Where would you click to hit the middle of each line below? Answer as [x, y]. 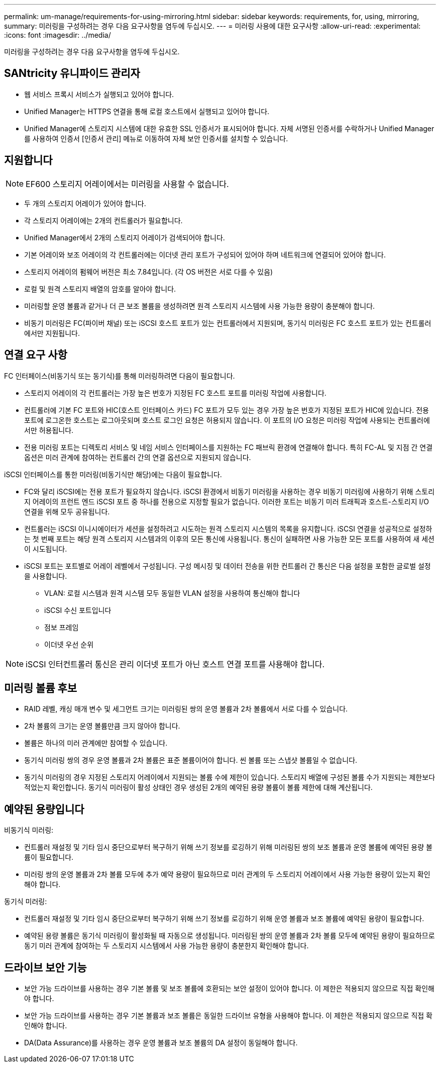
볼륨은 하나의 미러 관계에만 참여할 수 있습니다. [96, 743]
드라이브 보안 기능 [45, 967]
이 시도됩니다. [46, 549]
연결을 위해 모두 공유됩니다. [67, 511]
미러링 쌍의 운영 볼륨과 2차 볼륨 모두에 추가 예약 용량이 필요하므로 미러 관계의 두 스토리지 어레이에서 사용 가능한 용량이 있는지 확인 [227, 874]
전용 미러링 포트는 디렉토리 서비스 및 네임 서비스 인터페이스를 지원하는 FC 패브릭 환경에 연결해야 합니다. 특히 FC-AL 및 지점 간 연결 [229, 447]
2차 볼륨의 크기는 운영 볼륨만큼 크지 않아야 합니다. [102, 726]
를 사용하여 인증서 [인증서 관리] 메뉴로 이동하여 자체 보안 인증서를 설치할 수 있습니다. [156, 138]
